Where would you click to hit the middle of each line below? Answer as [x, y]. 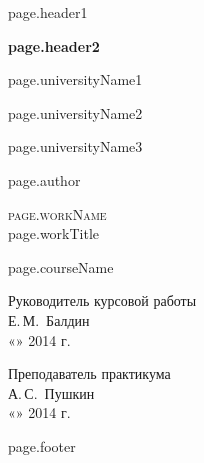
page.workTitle [54, 233]
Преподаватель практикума [89, 373]
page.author [44, 179]
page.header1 [48, 12]
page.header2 [54, 45]
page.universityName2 [75, 112]
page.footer [42, 445]
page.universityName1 [75, 79]
